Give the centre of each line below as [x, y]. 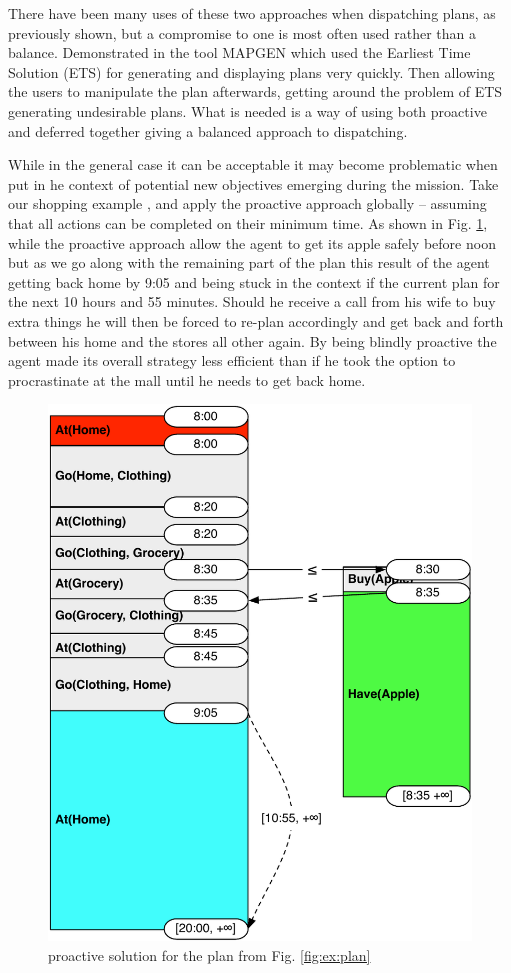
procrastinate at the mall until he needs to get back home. [187, 379]
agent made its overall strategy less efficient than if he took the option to [232, 360]
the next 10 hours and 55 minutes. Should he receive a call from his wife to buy [252, 301]
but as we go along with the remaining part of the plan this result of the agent [249, 262]
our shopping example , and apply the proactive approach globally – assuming [247, 203]
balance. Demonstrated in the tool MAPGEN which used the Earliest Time [239, 52]
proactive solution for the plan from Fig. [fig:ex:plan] [209, 954]
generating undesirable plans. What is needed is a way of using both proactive [247, 110]
